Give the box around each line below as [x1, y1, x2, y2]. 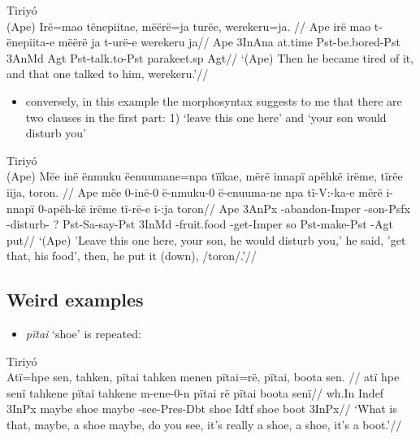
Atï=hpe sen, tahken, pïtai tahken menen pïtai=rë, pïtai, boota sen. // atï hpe [6, 368, 400, 385]
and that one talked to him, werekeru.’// [6, 65, 209, 82]
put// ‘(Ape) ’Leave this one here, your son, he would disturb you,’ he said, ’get [6, 231, 406, 248]
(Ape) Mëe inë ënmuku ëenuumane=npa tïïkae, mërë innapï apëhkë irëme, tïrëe [6, 167, 403, 185]
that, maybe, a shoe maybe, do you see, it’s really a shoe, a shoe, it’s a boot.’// [6, 416, 402, 433]
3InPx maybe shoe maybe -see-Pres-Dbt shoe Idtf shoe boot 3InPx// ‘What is [6, 400, 397, 417]
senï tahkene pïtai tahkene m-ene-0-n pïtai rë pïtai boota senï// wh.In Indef [6, 384, 384, 401]
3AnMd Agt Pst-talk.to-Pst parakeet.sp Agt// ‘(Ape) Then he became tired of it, [6, 49, 414, 66]
